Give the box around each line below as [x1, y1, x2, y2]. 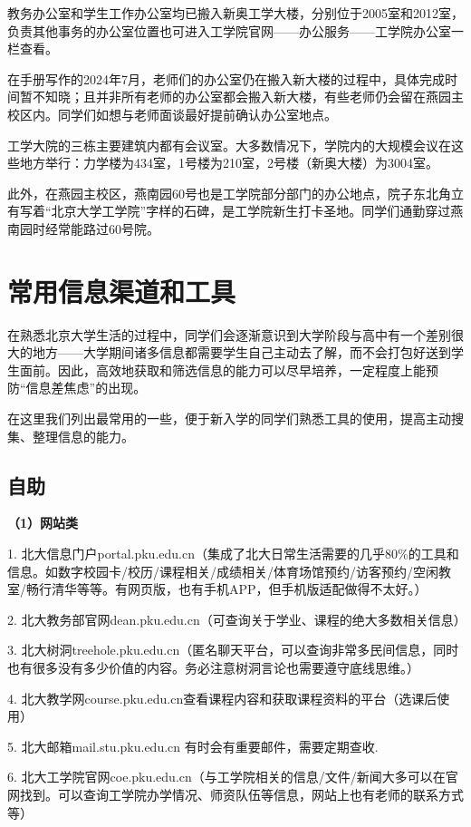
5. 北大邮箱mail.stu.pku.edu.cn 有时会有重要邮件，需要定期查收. [7, 736, 379, 755]
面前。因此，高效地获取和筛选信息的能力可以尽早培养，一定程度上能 [19, 360, 426, 379]
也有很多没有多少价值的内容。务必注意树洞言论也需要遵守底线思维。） [7, 657, 419, 676]
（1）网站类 [7, 513, 79, 532]
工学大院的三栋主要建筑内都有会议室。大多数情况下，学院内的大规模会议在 [7, 135, 451, 154]
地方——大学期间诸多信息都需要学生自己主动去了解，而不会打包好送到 [32, 343, 451, 362]
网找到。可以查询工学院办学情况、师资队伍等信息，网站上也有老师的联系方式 [7, 784, 464, 803]
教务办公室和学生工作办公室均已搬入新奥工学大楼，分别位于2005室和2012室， [7, 4, 464, 22]
